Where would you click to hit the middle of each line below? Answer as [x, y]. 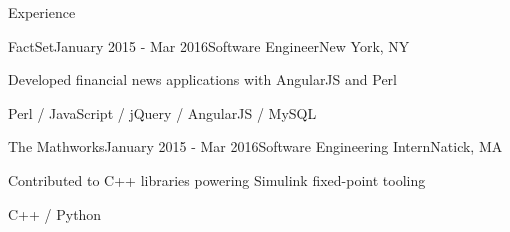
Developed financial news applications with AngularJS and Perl [202, 79]
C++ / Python [55, 213]
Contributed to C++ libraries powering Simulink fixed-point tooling [217, 179]
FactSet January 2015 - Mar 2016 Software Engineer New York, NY [209, 45]
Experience [42, 12]
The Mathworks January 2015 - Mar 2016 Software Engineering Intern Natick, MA [255, 146]
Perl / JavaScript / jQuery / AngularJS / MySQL [162, 112]
